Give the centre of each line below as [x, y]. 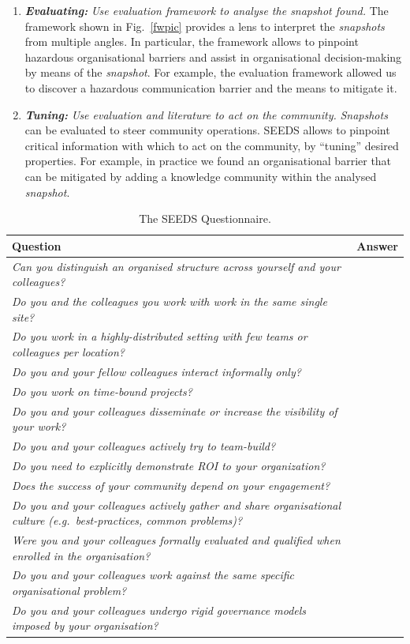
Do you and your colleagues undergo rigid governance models [159, 610]
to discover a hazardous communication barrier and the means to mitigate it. [211, 87]
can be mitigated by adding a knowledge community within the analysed [201, 176]
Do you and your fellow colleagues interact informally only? [157, 371]
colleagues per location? [68, 352]
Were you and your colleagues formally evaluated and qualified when [176, 539]
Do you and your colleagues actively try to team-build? [144, 446]
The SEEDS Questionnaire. [205, 218]
